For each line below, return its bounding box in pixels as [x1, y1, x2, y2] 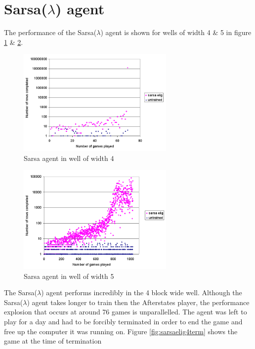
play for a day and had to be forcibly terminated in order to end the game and [4, 316, 243, 326]
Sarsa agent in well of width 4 [24, 153, 114, 163]
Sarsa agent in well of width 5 [24, 271, 114, 281]
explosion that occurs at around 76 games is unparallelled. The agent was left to [4, 307, 247, 317]
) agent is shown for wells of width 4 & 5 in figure [100, 27, 252, 38]
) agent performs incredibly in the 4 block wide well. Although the [41, 287, 242, 298]
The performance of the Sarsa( [4, 27, 97, 38]
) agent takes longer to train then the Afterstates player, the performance [27, 297, 250, 307]
